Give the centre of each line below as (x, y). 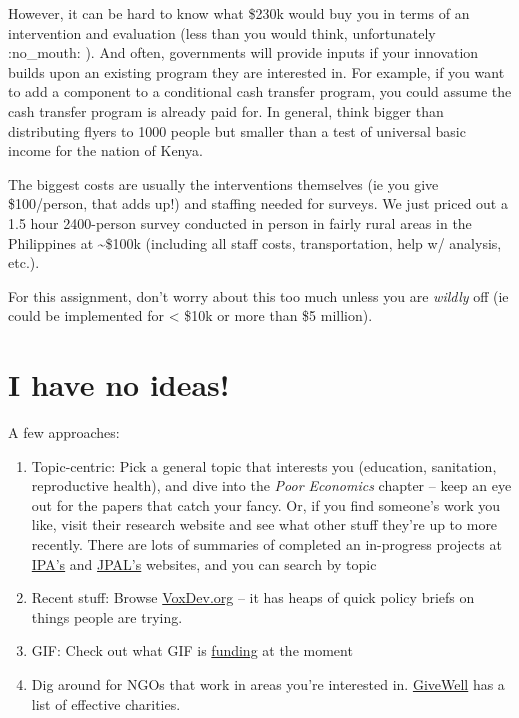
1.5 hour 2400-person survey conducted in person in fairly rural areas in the (240, 222)
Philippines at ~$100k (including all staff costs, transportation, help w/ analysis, (255, 242)
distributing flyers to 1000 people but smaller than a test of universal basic (237, 130)
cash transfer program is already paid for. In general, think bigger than (226, 110)
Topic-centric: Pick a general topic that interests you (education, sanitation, (264, 465)
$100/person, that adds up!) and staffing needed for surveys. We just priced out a (258, 203)
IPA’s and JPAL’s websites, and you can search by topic (204, 563)
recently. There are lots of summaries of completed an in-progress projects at (266, 544)
